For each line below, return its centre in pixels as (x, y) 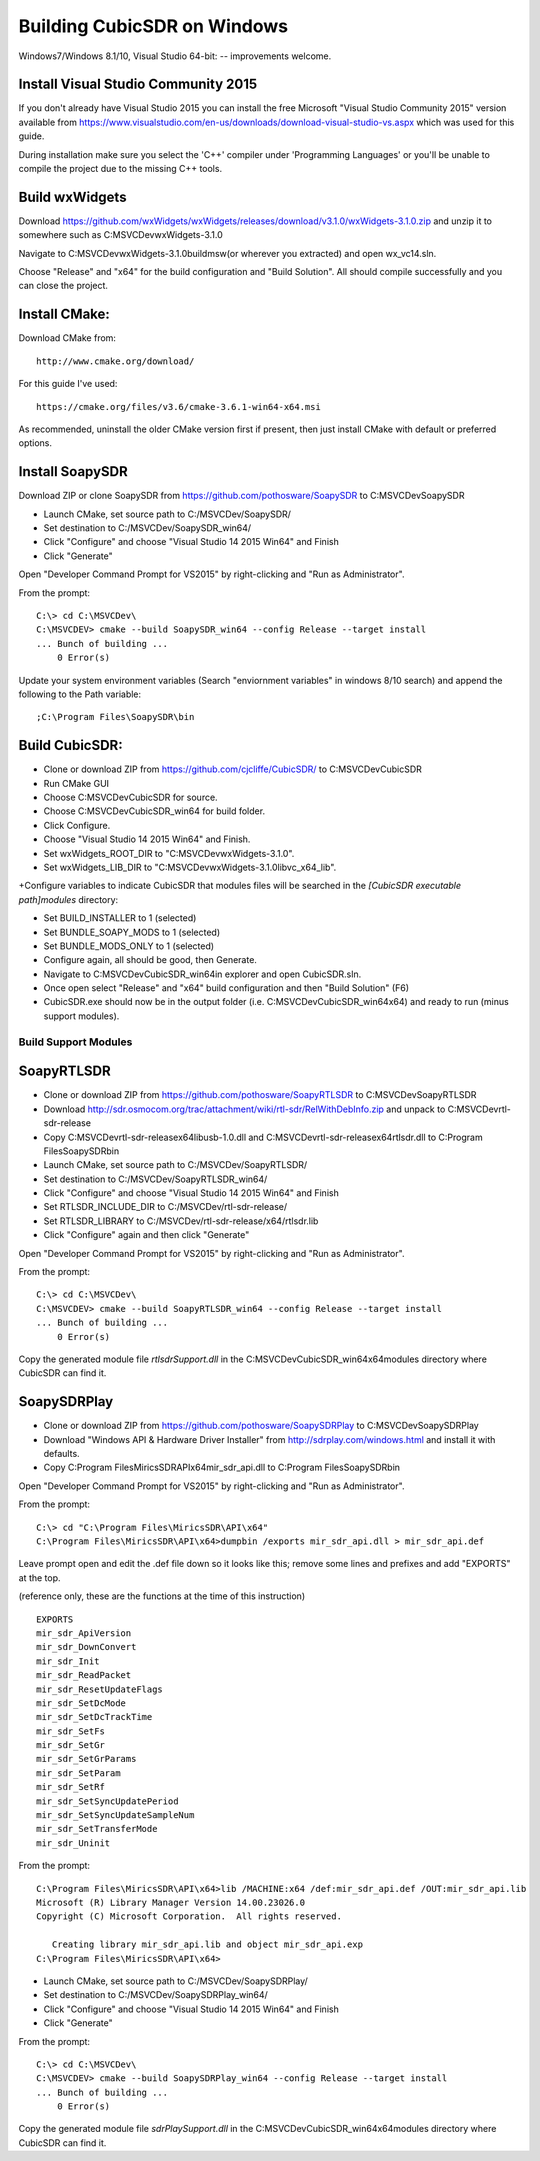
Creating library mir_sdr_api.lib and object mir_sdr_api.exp (207, 1944)
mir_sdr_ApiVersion (84, 1633)
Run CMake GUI (76, 783)
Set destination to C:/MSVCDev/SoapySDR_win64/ (147, 528)
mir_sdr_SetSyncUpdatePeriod (107, 1801)
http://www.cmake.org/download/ (115, 361)
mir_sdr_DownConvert (86, 1647)
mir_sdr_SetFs (70, 1731)
